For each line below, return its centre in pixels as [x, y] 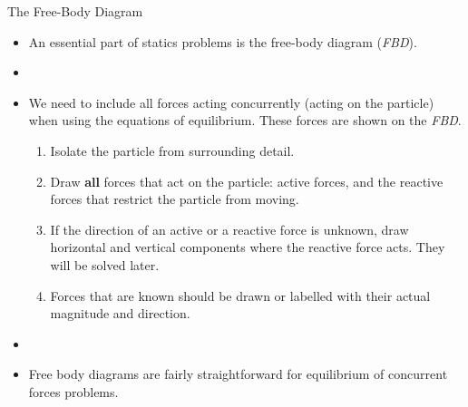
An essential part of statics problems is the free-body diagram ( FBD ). [223, 41]
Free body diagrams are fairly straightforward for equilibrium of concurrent [238, 374]
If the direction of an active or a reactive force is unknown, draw [229, 229]
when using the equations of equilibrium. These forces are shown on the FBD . [245, 120]
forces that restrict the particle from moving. [175, 199]
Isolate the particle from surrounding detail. [172, 150]
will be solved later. [105, 264]
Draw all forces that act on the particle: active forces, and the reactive [247, 181]
